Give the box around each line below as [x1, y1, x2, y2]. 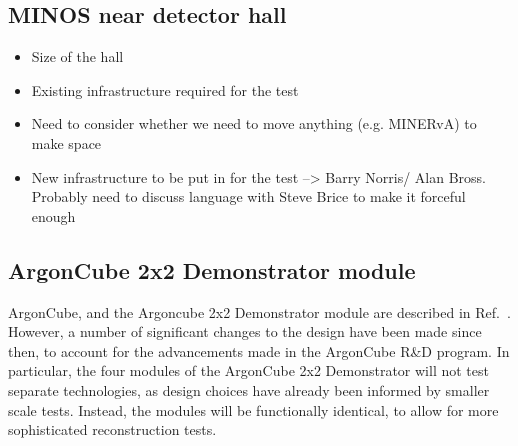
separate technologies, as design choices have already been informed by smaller [8, 379, 490, 400]
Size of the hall [31, 46, 124, 67]
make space [31, 132, 102, 153]
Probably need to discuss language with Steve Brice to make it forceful [31, 186, 466, 207]
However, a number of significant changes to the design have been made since [8, 321, 482, 342]
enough [31, 205, 76, 226]
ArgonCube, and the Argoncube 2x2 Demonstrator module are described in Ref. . [8, 301, 511, 322]
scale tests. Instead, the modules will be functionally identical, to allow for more [8, 399, 499, 420]
